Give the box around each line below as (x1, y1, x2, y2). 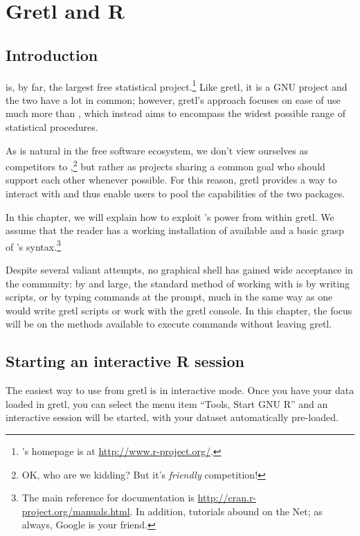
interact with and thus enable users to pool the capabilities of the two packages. (6, 186, 345, 201)
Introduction (6, 44, 98, 65)
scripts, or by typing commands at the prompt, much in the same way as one (6, 289, 333, 304)
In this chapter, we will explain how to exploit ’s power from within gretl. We (6, 209, 334, 224)
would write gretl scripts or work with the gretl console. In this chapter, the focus (6, 303, 352, 317)
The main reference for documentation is (21, 490, 195, 505)
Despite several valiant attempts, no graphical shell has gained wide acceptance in (6, 262, 353, 277)
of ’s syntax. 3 (6, 237, 61, 253)
